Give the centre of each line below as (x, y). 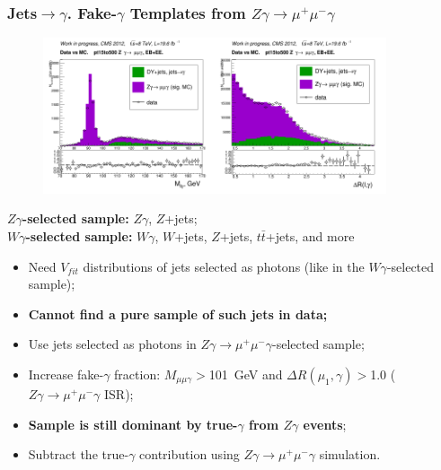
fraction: (137, 374)
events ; (325, 424)
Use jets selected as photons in (112, 344)
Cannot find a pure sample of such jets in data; (178, 313)
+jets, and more (310, 235)
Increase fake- (66, 374)
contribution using (190, 454)
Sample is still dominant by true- (133, 424)
